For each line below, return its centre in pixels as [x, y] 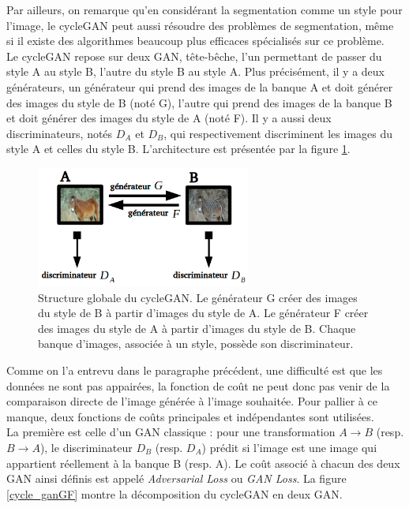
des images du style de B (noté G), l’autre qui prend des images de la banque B [199, 102]
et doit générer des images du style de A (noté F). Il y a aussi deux [169, 118]
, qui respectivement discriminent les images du [278, 133]
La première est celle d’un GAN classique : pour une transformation [171, 432]
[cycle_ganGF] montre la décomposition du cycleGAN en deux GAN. [174, 493]
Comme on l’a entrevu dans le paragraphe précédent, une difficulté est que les [195, 370]
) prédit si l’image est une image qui [289, 447]
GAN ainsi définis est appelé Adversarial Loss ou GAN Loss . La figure [176, 478]
